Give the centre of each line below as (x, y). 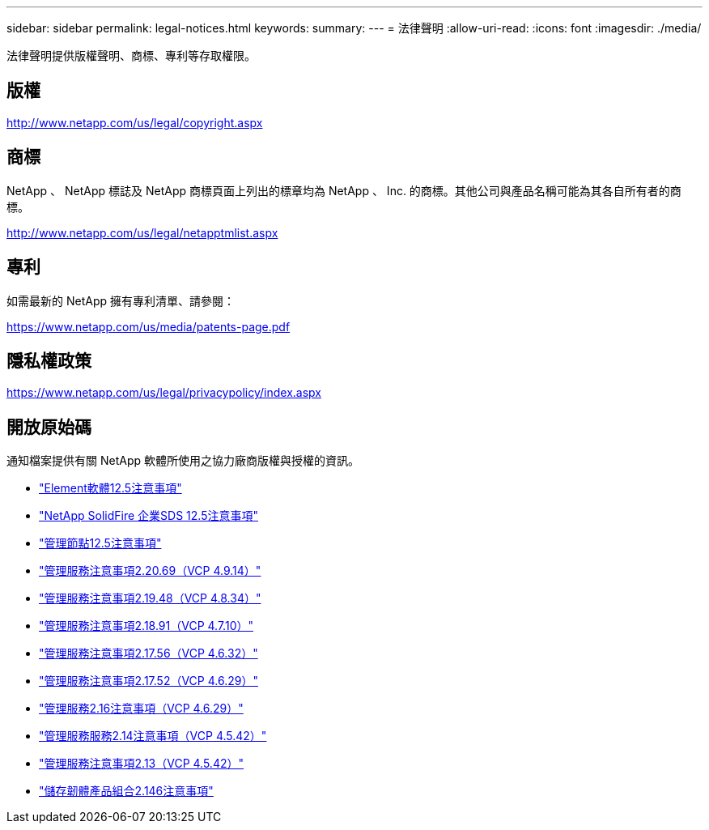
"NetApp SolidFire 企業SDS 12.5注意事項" (149, 516)
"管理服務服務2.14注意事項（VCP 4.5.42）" (153, 736)
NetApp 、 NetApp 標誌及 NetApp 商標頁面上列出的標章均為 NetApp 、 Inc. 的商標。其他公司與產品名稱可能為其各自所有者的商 (344, 190)
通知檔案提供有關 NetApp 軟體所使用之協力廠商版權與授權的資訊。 (183, 461)
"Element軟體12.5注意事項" (110, 488)
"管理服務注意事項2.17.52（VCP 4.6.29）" (149, 681)
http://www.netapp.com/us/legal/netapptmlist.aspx (142, 232)
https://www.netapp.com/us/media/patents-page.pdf (149, 326)
